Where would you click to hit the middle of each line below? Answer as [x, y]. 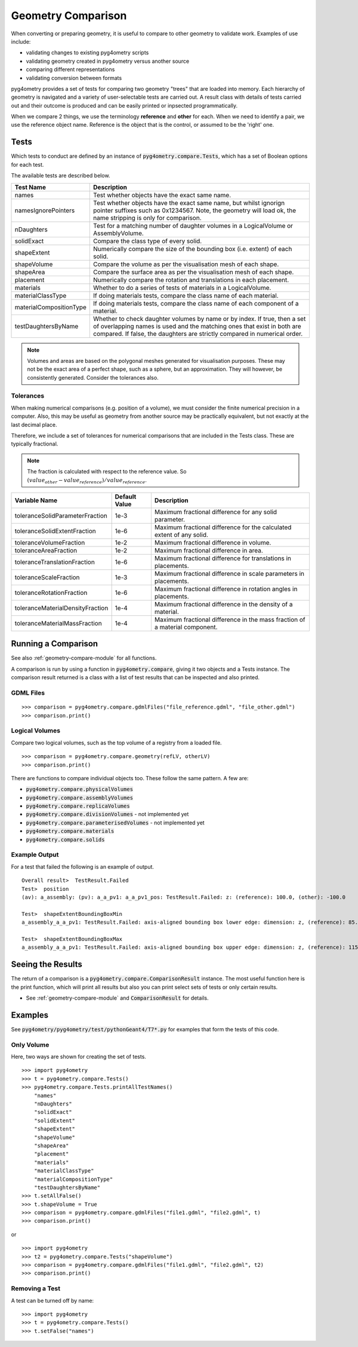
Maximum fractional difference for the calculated [223, 527]
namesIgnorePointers [45, 210]
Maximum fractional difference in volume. [213, 542]
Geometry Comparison [69, 16]
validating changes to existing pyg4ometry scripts [87, 53]
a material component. [186, 627]
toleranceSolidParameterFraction [61, 515]
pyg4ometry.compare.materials [70, 831]
